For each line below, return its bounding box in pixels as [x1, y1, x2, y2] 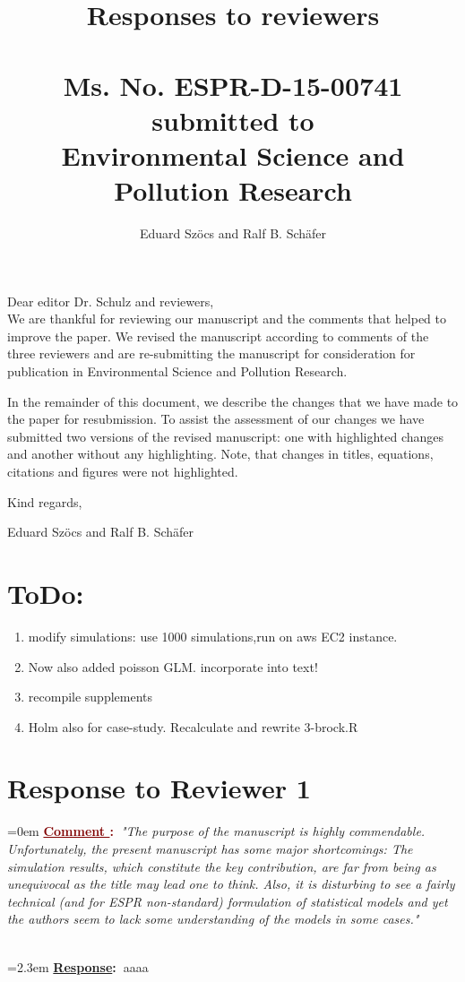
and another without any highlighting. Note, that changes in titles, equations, [7, 444, 434, 463]
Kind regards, [7, 492, 82, 511]
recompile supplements [28, 687, 153, 706]
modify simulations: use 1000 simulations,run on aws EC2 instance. [28, 626, 398, 645]
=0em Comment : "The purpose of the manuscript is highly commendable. [7, 822, 426, 840]
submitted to [151, 101, 314, 138]
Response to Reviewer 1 [7, 770, 311, 806]
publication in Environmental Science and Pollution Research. [7, 362, 348, 381]
